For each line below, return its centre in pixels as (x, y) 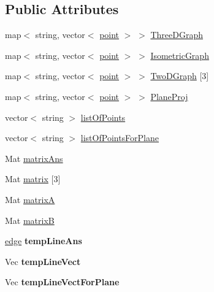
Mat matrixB (30, 220)
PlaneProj (169, 96)
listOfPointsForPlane (120, 138)
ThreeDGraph (177, 35)
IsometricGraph (180, 55)
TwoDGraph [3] (180, 76)
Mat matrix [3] (33, 179)
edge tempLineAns (44, 241)
